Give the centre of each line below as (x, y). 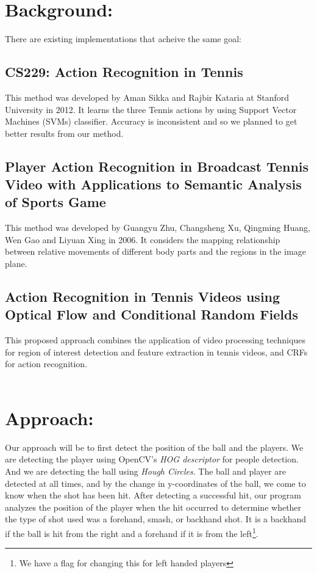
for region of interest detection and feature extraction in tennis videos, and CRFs (156, 352)
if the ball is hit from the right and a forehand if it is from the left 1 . (132, 532)
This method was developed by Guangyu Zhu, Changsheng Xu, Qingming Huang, (158, 228)
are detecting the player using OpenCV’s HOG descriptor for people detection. (152, 459)
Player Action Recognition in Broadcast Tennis (157, 166)
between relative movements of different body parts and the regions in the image (155, 251)
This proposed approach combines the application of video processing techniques (155, 340)
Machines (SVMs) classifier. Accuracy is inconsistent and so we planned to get (151, 121)
